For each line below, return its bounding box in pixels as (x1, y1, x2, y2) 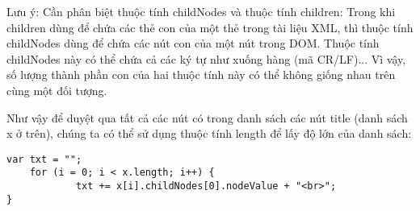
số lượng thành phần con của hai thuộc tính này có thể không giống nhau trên (6, 66, 396, 83)
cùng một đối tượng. (6, 81, 107, 98)
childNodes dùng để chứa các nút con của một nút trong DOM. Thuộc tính (6, 35, 380, 52)
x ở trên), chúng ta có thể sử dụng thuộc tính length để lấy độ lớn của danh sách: (6, 125, 412, 142)
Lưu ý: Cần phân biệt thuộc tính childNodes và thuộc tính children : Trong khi (6, 3, 396, 19)
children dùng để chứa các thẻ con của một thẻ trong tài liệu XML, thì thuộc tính (6, 19, 414, 35)
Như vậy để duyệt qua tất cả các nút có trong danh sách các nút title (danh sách (6, 109, 408, 126)
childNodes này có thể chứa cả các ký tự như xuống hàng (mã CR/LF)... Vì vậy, (6, 50, 406, 67)
